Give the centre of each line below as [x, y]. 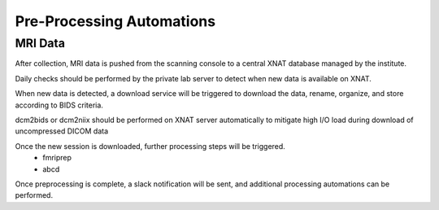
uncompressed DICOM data [62, 131]
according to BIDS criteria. [59, 105]
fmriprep [57, 158]
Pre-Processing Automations [115, 21]
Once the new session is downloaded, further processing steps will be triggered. [150, 146]
